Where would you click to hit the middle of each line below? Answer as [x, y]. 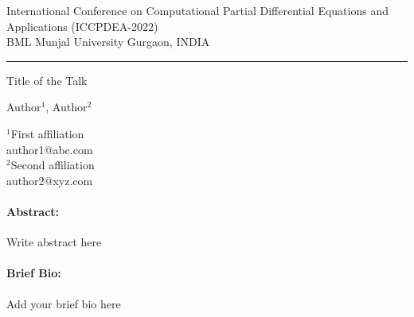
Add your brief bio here [64, 303]
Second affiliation [53, 165]
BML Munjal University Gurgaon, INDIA [108, 42]
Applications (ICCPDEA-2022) [82, 26]
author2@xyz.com [50, 180]
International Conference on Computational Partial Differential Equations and [197, 10]
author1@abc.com [50, 149]
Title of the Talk [47, 80]
